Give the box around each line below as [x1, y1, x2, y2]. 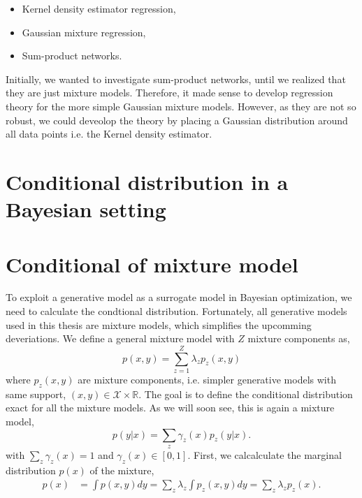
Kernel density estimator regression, [22, 1, 176, 15]
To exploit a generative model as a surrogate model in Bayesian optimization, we [6, 290, 352, 305]
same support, [6, 386, 66, 401]
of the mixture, [89, 462, 154, 477]
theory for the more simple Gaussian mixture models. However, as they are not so [6, 98, 356, 113]
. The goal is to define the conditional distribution [138, 386, 353, 401]
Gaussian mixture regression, [22, 24, 146, 39]
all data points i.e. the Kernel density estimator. [6, 126, 212, 141]
